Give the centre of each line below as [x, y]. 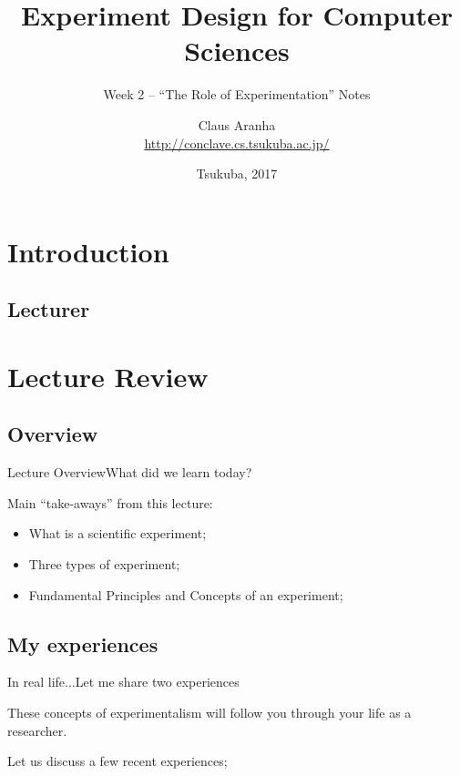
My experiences [83, 643]
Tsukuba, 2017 [237, 174]
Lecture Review [108, 376]
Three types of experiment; [104, 564]
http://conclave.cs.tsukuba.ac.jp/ [237, 143]
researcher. [37, 730]
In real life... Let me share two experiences [123, 682]
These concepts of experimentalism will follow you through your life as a [210, 712]
